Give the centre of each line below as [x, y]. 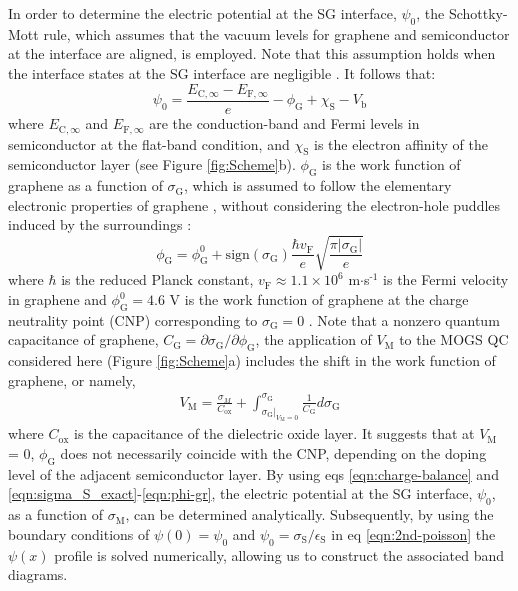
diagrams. [38, 574]
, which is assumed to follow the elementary [318, 185]
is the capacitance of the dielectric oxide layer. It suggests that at [274, 433]
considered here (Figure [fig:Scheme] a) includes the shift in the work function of [252, 360]
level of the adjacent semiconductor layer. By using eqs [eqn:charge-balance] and [253, 473]
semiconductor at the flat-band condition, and [149, 143]
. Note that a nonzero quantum [404, 319]
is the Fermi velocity [446, 279]
